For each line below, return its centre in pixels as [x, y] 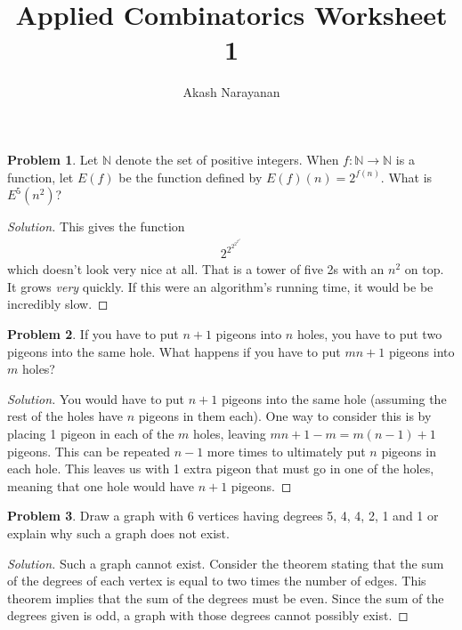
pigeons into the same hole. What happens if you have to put [174, 351]
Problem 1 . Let [53, 159]
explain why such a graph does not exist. [118, 533]
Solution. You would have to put [96, 398]
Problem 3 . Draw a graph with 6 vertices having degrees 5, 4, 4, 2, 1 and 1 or [223, 516]
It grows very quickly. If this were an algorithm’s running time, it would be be [220, 286]
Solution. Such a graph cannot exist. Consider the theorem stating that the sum [226, 563]
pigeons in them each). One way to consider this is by [285, 416]
